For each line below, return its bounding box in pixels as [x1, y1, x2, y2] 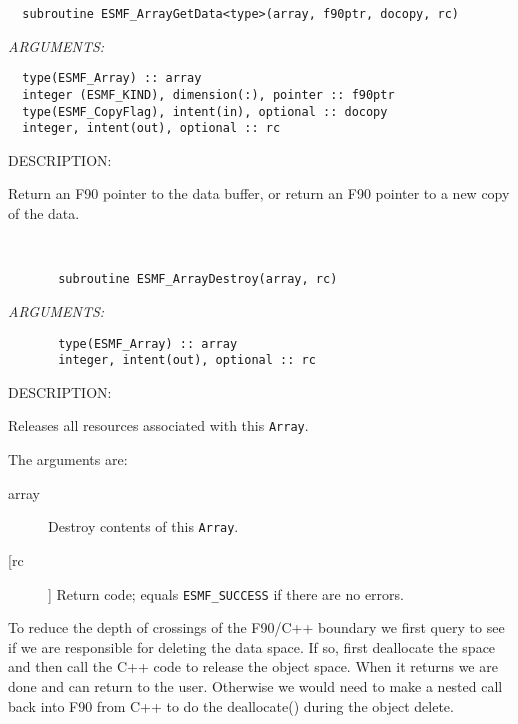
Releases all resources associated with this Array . [8, 415, 309, 436]
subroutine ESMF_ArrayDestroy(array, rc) [58, 272, 338, 287]
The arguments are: [8, 449, 128, 470]
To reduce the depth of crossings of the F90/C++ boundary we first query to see [8, 617, 505, 638]
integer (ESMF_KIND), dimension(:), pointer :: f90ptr [22, 87, 395, 102]
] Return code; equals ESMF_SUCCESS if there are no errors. [48, 583, 404, 604]
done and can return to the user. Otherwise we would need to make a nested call [8, 675, 503, 696]
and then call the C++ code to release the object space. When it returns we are [8, 656, 498, 677]
